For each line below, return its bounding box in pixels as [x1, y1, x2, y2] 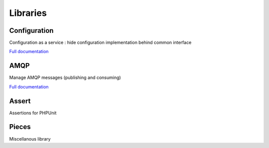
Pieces [9, 123, 31, 131]
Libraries [9, 7, 47, 18]
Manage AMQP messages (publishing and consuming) [9, 74, 122, 80]
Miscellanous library [9, 136, 51, 142]
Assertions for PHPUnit [9, 110, 57, 116]
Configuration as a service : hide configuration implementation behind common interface [9, 40, 192, 46]
